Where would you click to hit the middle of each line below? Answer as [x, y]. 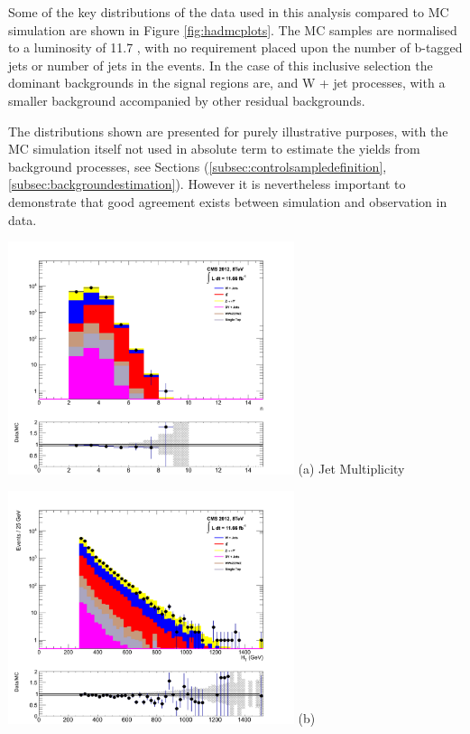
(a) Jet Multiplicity [351, 469]
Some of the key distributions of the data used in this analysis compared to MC [229, 12]
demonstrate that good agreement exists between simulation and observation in [228, 201]
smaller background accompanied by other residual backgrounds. [187, 100]
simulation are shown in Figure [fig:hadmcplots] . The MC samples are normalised [233, 29]
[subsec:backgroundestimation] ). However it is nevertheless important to [207, 184]
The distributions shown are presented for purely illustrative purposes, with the [228, 131]
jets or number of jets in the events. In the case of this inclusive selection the [221, 65]
